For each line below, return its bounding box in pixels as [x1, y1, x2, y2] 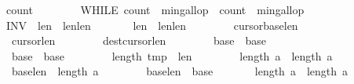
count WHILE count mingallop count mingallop [5, 2, 305, 17]
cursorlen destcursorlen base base [11, 32, 267, 49]
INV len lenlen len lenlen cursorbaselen [5, 16, 298, 33]
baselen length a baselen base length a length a [11, 63, 349, 79]
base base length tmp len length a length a [11, 47, 333, 64]
